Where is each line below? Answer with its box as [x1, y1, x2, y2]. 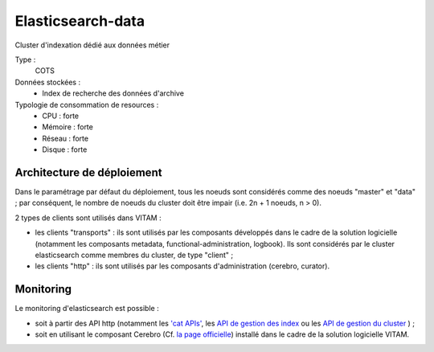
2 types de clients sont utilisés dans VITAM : [14, 213, 162, 223]
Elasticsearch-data [14, 12, 145, 30]
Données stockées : [14, 77, 80, 87]
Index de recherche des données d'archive [42, 88, 185, 98]
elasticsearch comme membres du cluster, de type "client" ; [35, 250, 234, 260]
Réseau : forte [42, 133, 88, 143]
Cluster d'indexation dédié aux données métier [14, 40, 170, 50]
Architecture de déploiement [14, 166, 162, 179]
